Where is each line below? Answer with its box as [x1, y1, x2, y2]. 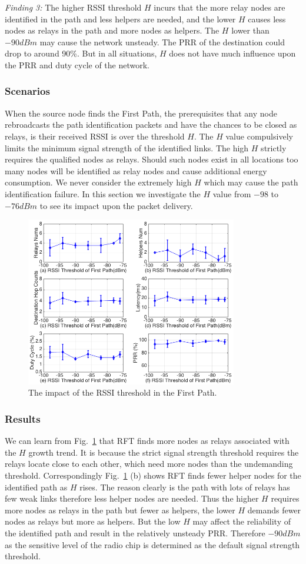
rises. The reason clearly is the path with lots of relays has [79, 480, 290, 493]
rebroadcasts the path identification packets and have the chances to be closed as [5, 118, 297, 131]
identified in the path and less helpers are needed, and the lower [5, 12, 236, 25]
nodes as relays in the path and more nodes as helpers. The [5, 24, 219, 37]
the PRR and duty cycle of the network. [5, 58, 150, 71]
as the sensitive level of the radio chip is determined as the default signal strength [5, 538, 300, 550]
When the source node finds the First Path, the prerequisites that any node [5, 107, 277, 119]
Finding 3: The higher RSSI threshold [5, 1, 142, 13]
